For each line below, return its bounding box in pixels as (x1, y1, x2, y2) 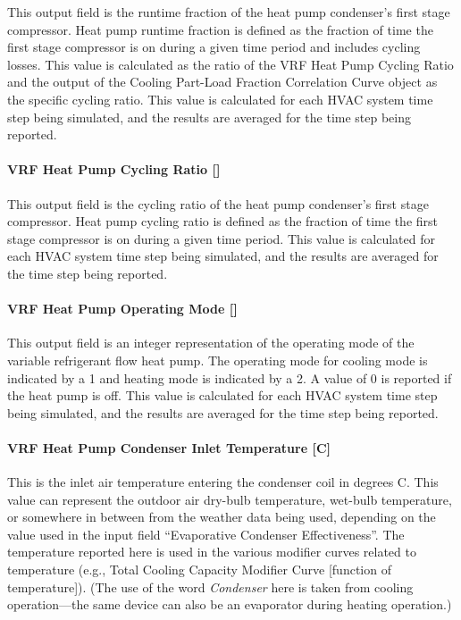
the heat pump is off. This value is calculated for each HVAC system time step (7, 386, 438, 405)
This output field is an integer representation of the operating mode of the (7, 333, 415, 352)
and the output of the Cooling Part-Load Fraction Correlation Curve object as (7, 72, 438, 91)
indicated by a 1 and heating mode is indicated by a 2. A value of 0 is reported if (7, 368, 452, 387)
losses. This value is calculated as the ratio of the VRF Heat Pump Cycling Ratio (7, 54, 454, 73)
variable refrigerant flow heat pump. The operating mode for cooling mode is (7, 350, 428, 369)
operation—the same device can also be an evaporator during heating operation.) (7, 595, 452, 614)
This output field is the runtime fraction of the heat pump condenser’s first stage (7, 3, 450, 21)
